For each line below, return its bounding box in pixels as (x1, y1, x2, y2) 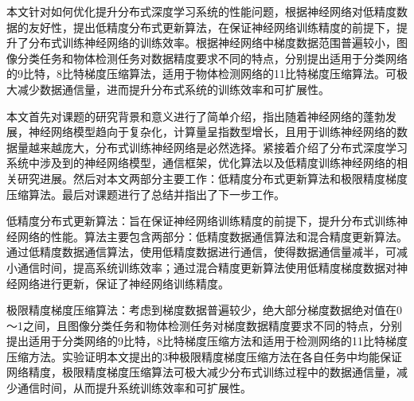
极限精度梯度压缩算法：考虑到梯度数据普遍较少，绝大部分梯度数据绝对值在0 (6, 302, 402, 318)
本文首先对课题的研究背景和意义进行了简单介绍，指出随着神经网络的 (6, 107, 363, 124)
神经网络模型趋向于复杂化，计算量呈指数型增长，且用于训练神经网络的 (28, 123, 396, 140)
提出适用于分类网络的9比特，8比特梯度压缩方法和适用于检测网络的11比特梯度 (6, 333, 408, 349)
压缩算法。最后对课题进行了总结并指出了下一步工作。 (6, 185, 285, 202)
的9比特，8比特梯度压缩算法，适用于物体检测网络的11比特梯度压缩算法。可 (6, 65, 396, 82)
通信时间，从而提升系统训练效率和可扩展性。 (17, 380, 252, 396)
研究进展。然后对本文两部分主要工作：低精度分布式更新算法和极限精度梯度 (17, 169, 408, 186)
